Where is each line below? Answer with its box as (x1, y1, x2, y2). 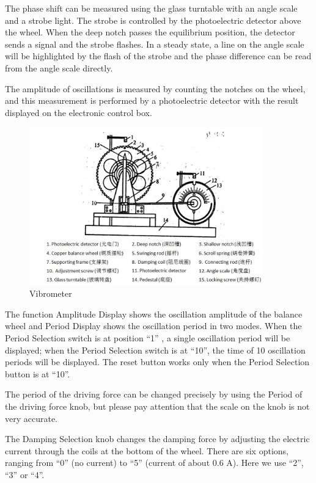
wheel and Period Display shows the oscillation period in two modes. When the (5, 319, 302, 332)
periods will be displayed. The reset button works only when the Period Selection (5, 355, 310, 368)
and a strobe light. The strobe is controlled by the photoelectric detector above (5, 13, 301, 26)
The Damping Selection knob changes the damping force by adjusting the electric (5, 432, 310, 445)
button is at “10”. (5, 367, 70, 380)
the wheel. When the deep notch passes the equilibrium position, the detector (5, 26, 295, 38)
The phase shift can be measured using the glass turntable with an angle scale (5, 2, 298, 14)
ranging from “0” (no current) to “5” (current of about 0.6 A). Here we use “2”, (5, 456, 304, 469)
